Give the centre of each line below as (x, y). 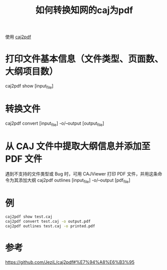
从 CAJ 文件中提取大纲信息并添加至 (78, 146)
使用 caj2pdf (18, 37)
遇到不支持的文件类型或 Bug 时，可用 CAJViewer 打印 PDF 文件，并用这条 (81, 173)
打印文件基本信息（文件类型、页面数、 (85, 59)
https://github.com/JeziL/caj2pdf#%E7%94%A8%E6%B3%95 (70, 262)
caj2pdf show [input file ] (29, 86)
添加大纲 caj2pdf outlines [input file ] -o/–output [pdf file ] (74, 181)
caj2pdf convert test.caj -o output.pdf (48, 222)
